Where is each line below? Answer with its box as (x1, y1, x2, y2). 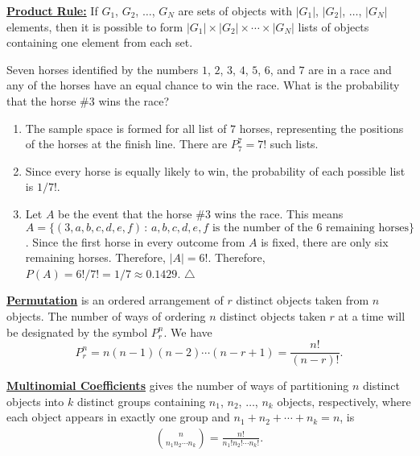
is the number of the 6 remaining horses (212, 222, 409, 234)
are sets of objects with (178, 2, 292, 19)
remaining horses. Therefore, (25, 249, 166, 266)
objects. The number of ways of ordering (6, 307, 206, 324)
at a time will (338, 307, 406, 324)
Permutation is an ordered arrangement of (6, 292, 224, 309)
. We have (163, 323, 212, 340)
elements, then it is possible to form (6, 18, 183, 35)
